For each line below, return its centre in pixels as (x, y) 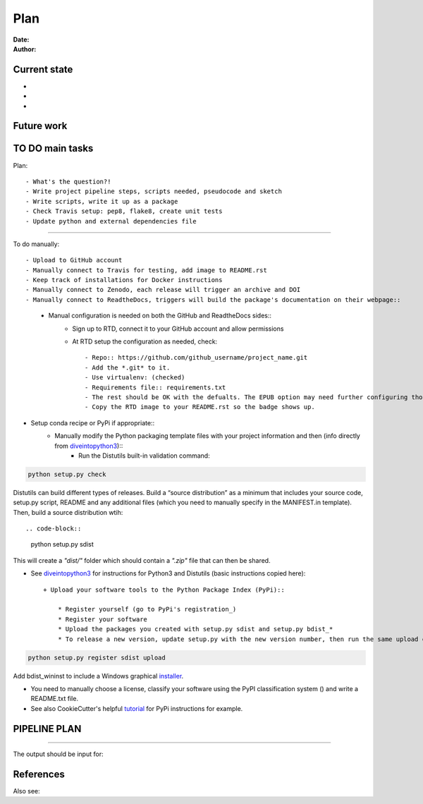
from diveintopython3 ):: (89, 446)
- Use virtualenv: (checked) (135, 378)
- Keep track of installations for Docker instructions (124, 280)
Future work (40, 126)
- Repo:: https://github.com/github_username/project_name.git (196, 358)
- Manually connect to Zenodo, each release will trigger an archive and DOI (163, 290)
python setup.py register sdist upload (97, 657)
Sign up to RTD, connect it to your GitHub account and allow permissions (178, 329)
